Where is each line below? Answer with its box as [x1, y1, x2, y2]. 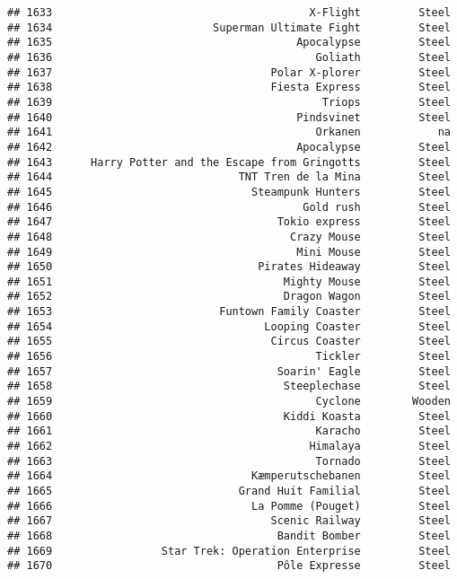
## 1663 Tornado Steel [7, 454, 451, 468]
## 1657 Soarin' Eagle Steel [7, 364, 451, 378]
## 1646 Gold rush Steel [7, 200, 451, 214]
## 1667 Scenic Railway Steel [7, 514, 451, 528]
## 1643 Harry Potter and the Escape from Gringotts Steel [7, 155, 451, 169]
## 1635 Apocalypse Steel [7, 36, 451, 49]
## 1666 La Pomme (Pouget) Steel [7, 499, 451, 513]
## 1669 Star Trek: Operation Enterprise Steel [7, 544, 451, 557]
